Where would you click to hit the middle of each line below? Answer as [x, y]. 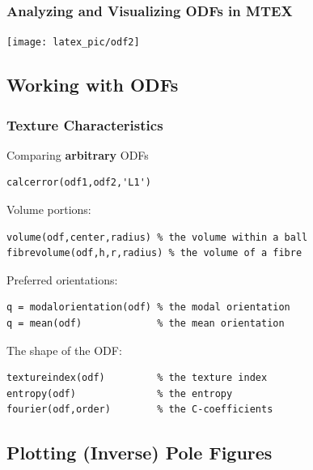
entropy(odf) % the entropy [120, 393]
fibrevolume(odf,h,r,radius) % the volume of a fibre [154, 253]
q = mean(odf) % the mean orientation [146, 324]
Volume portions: [49, 209]
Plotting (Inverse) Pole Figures [140, 453]
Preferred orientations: [62, 279]
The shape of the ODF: [64, 350]
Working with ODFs [93, 85]
